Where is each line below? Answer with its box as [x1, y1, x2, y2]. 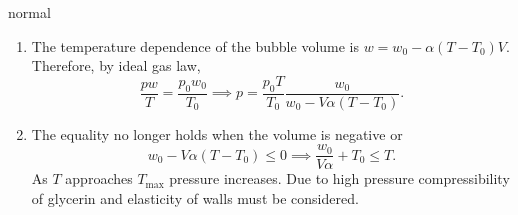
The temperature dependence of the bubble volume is [31, 35, 360, 56]
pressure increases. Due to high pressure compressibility [169, 168, 510, 189]
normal [8, 2, 51, 22]
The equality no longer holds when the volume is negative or [31, 123, 403, 144]
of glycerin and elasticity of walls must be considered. [31, 187, 359, 208]
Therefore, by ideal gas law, [31, 55, 201, 76]
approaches [65, 168, 133, 189]
